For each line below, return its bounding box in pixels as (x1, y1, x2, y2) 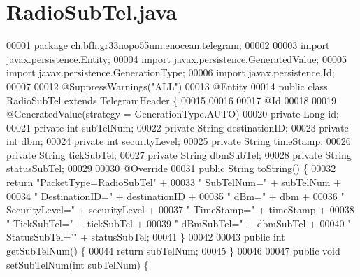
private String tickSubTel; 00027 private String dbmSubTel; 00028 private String (6, 147, 352, 162)
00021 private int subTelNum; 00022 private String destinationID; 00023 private (6, 120, 349, 134)
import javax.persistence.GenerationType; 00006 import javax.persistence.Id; (6, 65, 335, 80)
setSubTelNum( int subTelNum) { (6, 257, 149, 271)
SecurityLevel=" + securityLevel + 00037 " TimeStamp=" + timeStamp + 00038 (6, 202, 354, 217)
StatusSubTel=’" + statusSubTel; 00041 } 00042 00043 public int (6, 229, 285, 244)
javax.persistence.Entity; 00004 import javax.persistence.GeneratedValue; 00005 (6, 51, 347, 66)
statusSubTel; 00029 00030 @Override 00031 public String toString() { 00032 (6, 161, 336, 176)
